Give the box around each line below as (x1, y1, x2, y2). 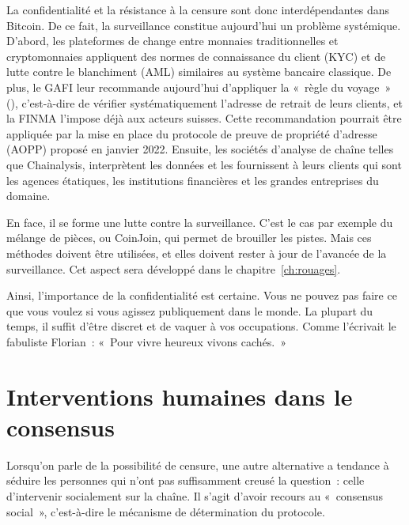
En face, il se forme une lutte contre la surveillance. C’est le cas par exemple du (6, 213, 393, 230)
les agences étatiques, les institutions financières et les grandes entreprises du (6, 172, 379, 188)
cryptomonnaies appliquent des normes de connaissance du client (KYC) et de (6, 47, 386, 64)
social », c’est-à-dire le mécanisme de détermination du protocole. (6, 503, 325, 519)
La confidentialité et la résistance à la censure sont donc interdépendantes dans (6, 2, 390, 17)
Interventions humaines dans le (6, 380, 353, 412)
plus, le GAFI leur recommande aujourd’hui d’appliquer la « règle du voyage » (6, 78, 392, 95)
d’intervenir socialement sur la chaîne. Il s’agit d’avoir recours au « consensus (6, 487, 383, 504)
